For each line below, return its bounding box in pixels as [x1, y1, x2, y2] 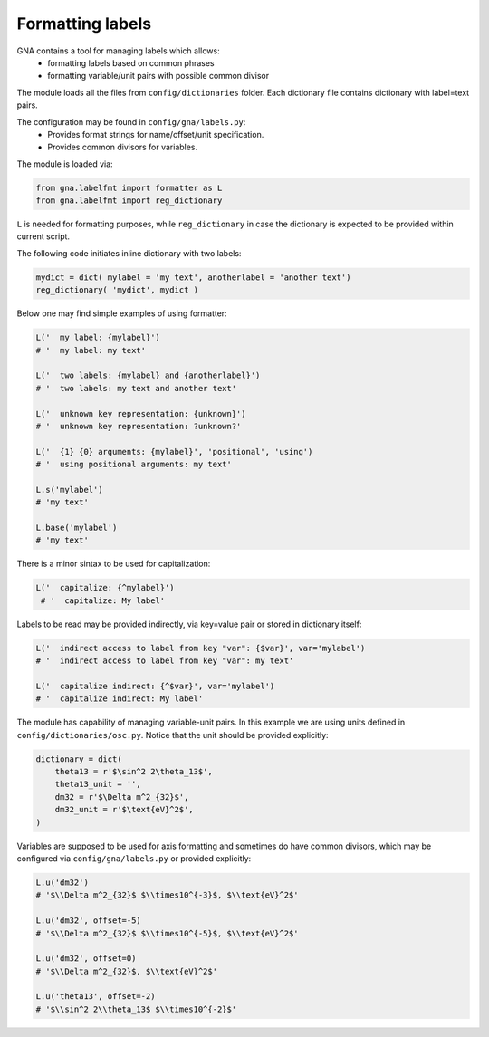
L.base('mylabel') [35, 523, 118, 533]
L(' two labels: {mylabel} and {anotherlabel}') [35, 370, 261, 380]
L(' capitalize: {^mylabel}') [35, 582, 176, 593]
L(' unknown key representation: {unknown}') [35, 408, 246, 418]
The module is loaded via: [16, 158, 113, 169]
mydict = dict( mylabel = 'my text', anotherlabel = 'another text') [35, 272, 351, 283]
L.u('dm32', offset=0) [35, 954, 137, 964]
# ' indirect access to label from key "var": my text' [35, 656, 294, 666]
